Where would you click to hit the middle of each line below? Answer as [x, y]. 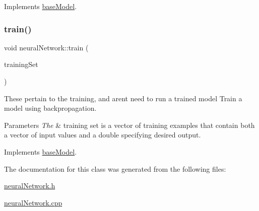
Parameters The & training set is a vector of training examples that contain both [129, 125]
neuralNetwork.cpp [33, 202]
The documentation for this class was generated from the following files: [115, 168]
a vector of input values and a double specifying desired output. [103, 135]
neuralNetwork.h [30, 186]
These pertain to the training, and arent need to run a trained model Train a [123, 98]
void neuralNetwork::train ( [46, 47]
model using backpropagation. [50, 108]
